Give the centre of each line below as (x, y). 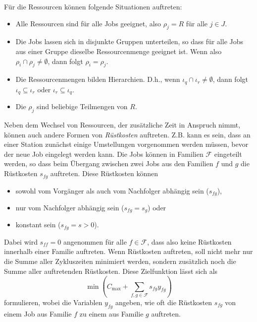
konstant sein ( (38, 225)
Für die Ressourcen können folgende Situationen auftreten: (93, 6)
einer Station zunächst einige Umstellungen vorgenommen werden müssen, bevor (126, 144)
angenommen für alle (95, 241)
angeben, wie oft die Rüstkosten (164, 302)
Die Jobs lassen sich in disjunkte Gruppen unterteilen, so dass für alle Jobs (129, 41)
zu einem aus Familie (111, 313)
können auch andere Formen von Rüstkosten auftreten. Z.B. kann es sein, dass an (127, 134)
